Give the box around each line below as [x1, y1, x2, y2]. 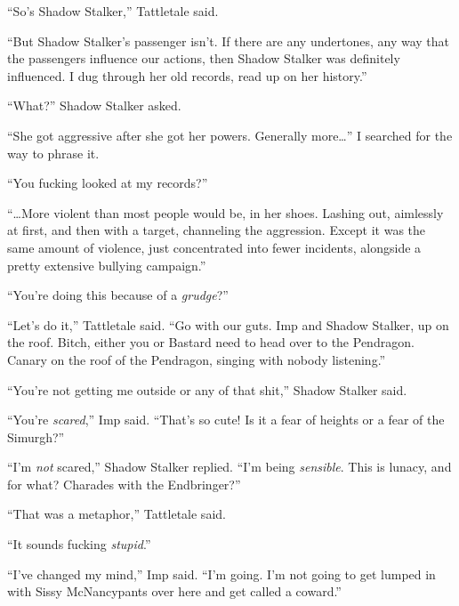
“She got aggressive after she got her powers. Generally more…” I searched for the [7, 125, 453, 144]
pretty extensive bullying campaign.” [7, 255, 206, 274]
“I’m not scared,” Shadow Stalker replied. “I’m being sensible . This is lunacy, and [7, 457, 452, 476]
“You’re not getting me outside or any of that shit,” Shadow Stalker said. [7, 380, 407, 399]
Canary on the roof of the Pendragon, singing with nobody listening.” [7, 350, 386, 368]
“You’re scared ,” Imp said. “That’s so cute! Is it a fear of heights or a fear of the [7, 410, 445, 429]
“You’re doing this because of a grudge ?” [7, 286, 229, 304]
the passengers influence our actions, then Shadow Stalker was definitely [7, 49, 400, 68]
